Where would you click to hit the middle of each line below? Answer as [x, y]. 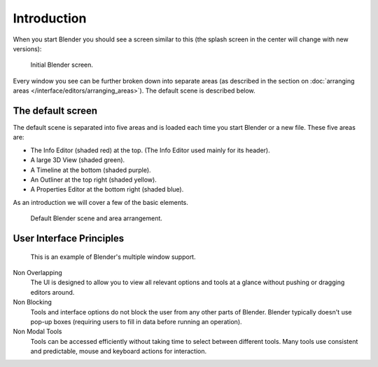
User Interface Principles [69, 238]
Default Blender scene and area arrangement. [96, 218]
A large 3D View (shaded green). [78, 160]
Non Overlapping [37, 272]
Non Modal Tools [37, 332]
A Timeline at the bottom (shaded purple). [91, 170]
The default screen [55, 111]
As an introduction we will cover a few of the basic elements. [101, 202]
